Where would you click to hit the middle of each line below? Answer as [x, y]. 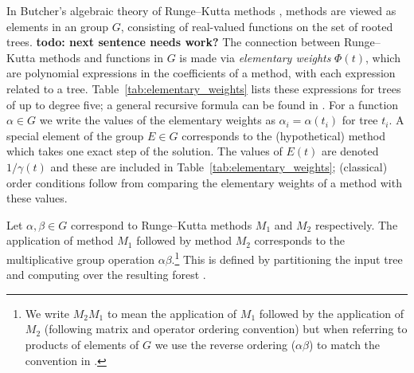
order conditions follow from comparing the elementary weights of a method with [204, 182]
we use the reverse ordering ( [225, 344]
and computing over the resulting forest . [106, 275]
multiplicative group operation [81, 259]
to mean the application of [172, 313]
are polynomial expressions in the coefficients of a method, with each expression [201, 73]
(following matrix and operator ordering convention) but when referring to [226, 329]
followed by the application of [331, 313]
